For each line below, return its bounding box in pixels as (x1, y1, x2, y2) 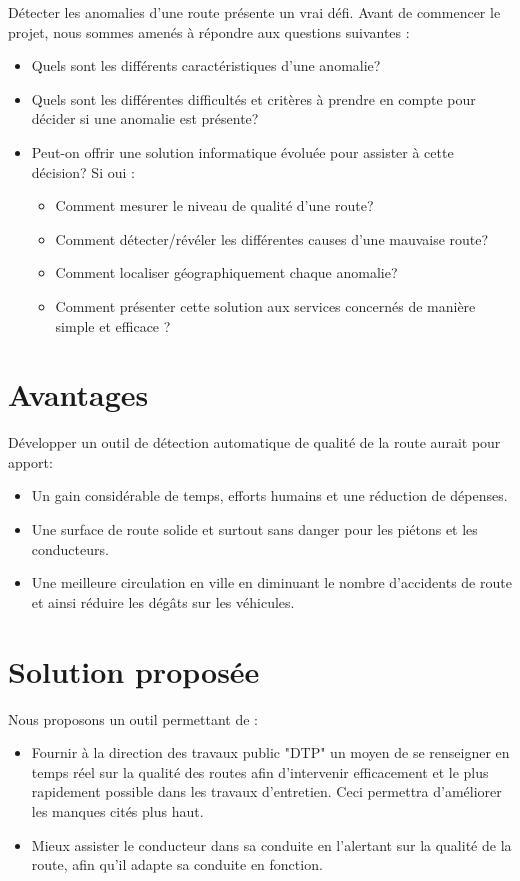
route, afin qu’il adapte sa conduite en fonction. (31, 854, 323, 875)
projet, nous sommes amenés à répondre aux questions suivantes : (8, 21, 410, 42)
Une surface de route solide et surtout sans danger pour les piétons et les (31, 519, 478, 540)
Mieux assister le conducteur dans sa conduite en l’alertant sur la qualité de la (31, 834, 512, 855)
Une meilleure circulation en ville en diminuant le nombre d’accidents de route (31, 572, 512, 593)
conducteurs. (31, 538, 109, 559)
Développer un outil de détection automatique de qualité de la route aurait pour (8, 432, 501, 453)
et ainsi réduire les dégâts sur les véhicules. (31, 591, 295, 612)
